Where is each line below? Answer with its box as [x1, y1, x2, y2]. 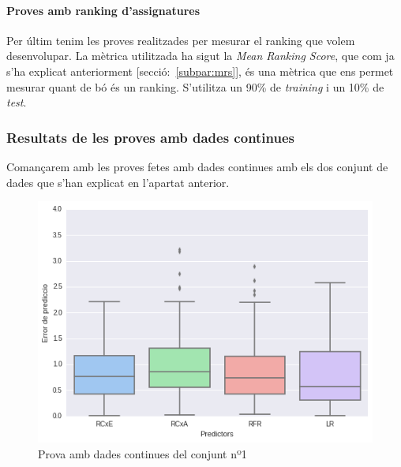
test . [6, 94, 27, 110]
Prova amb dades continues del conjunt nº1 [38, 445, 247, 461]
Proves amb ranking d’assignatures [6, 2, 200, 18]
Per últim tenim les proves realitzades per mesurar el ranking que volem [6, 32, 355, 48]
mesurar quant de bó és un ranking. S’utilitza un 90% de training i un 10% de [6, 78, 384, 95]
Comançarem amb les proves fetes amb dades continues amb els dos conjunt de [6, 158, 388, 174]
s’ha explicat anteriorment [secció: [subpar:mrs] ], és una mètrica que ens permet [6, 62, 394, 79]
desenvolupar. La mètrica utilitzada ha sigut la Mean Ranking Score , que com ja [6, 47, 395, 64]
